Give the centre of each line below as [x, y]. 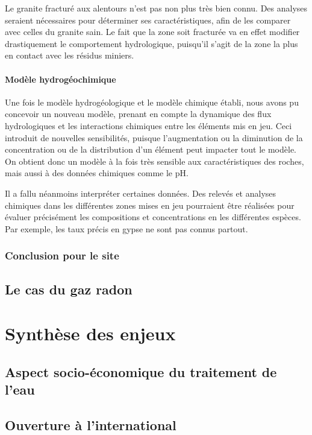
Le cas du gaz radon [69, 289]
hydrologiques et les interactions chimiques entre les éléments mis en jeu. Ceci [148, 125]
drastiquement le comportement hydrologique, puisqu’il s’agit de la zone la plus [151, 43]
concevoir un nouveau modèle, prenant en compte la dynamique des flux [138, 114]
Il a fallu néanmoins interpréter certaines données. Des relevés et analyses [141, 193]
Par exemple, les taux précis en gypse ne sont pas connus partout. [126, 228]
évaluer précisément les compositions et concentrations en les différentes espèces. [153, 217]
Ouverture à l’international [91, 424]
